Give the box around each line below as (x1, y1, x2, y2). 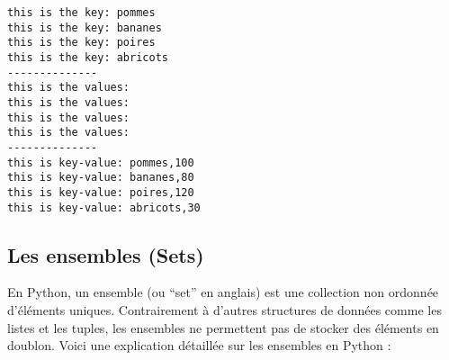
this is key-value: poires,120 (7, 185, 194, 199)
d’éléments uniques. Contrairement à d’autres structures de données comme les (7, 300, 442, 319)
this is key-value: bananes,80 (7, 171, 194, 184)
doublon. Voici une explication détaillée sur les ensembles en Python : (7, 336, 391, 355)
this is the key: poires (7, 36, 156, 49)
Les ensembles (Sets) (7, 240, 204, 268)
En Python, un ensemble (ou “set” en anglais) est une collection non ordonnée (7, 283, 439, 301)
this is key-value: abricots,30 (7, 201, 201, 214)
